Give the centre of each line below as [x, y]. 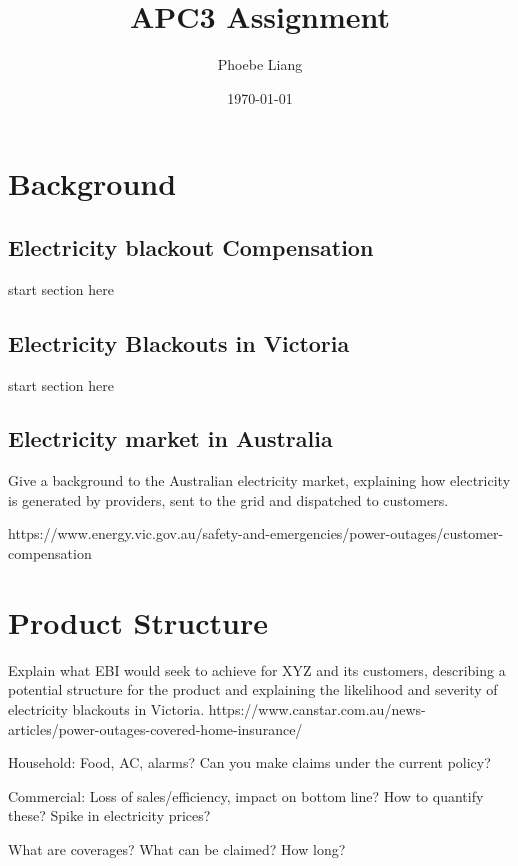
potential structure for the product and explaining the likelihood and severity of [253, 689]
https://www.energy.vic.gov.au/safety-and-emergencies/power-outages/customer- [256, 533]
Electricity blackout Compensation [191, 246]
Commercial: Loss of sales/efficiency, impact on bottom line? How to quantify [246, 795]
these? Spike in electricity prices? [109, 815]
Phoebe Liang [260, 64]
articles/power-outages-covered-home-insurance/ [155, 728]
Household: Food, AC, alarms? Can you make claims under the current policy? [249, 762]
